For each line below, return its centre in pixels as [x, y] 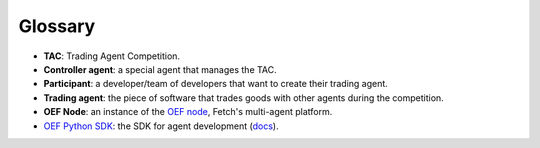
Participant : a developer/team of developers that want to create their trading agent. [216, 84]
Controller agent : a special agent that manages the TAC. [160, 69]
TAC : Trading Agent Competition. [111, 56]
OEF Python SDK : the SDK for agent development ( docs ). [161, 126]
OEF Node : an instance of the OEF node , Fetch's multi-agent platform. [188, 112]
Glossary [57, 26]
